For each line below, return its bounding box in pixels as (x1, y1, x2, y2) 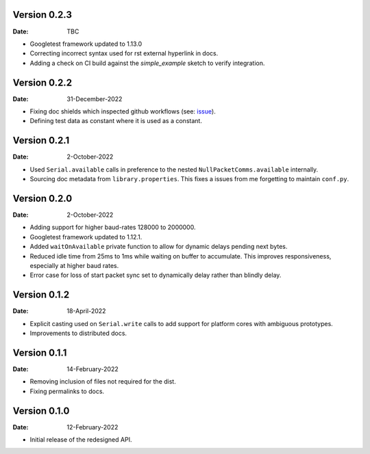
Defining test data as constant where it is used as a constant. (29, 117, 202, 125)
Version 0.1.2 (12, 289, 70, 301)
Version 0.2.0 (12, 192, 73, 204)
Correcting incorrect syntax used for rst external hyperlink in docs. (29, 49, 219, 57)
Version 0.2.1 (12, 135, 70, 146)
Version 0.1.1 (12, 347, 67, 358)
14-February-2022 (66, 364, 119, 373)
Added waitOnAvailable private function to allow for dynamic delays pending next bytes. (29, 243, 288, 251)
